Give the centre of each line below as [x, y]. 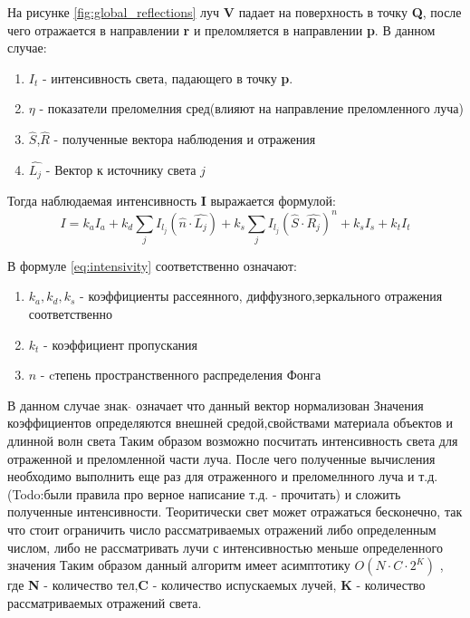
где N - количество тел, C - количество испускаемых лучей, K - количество [216, 585]
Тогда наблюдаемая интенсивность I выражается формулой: [172, 201]
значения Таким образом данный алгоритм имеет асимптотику [179, 565]
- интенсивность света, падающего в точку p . [168, 77]
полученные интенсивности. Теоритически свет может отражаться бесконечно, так [235, 512]
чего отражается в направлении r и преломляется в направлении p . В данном [221, 29]
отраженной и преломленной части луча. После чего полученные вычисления [221, 458]
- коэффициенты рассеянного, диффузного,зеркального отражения [261, 296]
